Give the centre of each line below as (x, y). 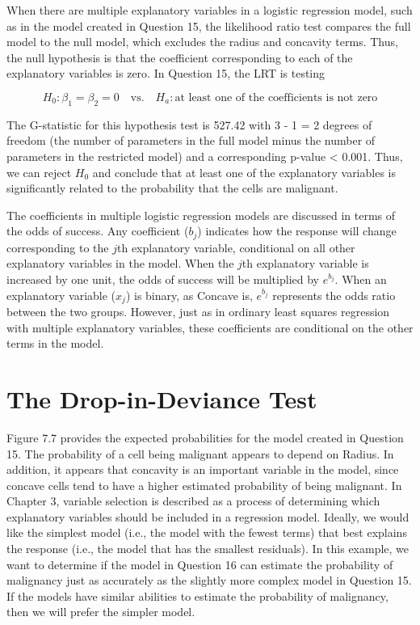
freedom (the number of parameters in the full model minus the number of (191, 140)
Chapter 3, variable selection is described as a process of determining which (193, 501)
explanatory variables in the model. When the (120, 263)
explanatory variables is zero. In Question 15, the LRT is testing (166, 73)
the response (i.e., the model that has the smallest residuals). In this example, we (208, 549)
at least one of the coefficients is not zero (276, 97)
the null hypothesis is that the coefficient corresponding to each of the (180, 57)
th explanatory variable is (305, 263)
